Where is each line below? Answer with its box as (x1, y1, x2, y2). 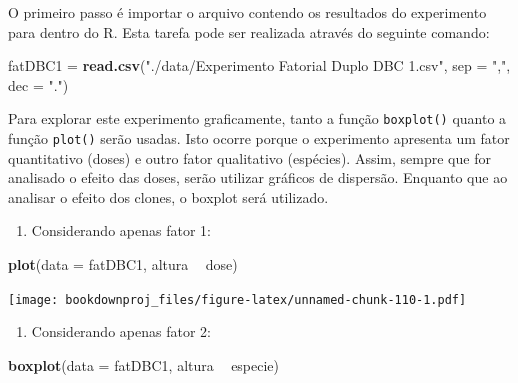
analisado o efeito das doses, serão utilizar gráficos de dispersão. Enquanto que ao (8, 167, 508, 188)
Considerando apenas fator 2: (31, 321, 211, 342)
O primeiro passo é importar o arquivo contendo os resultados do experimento (8, 2, 487, 22)
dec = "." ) (8, 74, 69, 95)
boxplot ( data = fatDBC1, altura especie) (8, 354, 280, 375)
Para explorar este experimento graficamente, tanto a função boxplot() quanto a (8, 108, 507, 129)
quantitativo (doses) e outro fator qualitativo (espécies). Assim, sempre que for (8, 147, 491, 168)
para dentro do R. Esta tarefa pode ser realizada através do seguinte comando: (8, 21, 490, 42)
